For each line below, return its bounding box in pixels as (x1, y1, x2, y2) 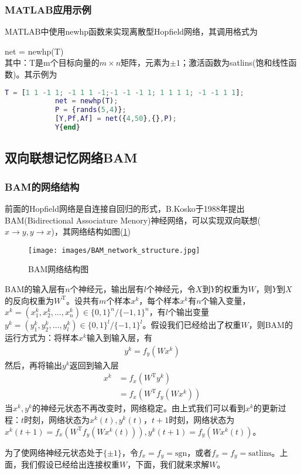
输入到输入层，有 (86, 331, 152, 344)
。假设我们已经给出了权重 (142, 319, 241, 331)
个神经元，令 (146, 283, 196, 294)
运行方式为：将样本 (5, 331, 78, 344)
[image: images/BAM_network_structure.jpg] (28, 246, 200, 255)
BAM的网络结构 (5, 179, 80, 194)
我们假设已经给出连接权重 (20, 458, 119, 470)
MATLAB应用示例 (5, 2, 91, 16)
